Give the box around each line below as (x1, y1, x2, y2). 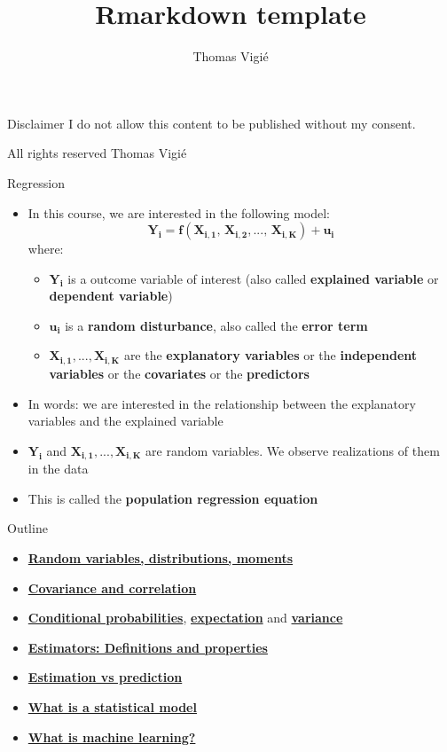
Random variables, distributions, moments (27, 548, 294, 567)
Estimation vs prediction (27, 668, 183, 686)
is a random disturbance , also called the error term (65, 316, 368, 334)
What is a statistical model (27, 697, 197, 716)
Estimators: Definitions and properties (27, 638, 268, 656)
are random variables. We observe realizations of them (145, 441, 440, 459)
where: (27, 239, 64, 258)
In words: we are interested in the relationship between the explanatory (27, 394, 416, 412)
